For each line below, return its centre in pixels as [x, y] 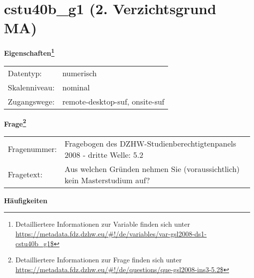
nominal [76, 87]
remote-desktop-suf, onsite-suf [113, 101]
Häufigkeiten [26, 200]
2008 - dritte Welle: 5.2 [104, 154]
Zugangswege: [31, 101]
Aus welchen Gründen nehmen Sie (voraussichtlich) [152, 169]
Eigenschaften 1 [29, 52]
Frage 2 [15, 123]
